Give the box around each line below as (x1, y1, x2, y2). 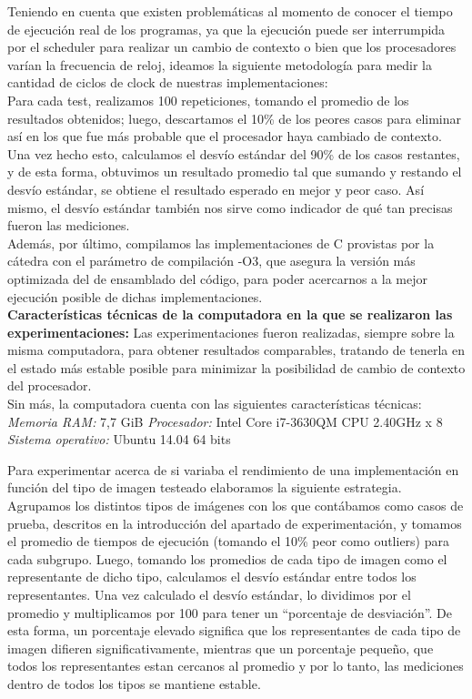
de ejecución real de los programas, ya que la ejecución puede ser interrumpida (7, 19, 446, 38)
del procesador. (7, 376, 92, 395)
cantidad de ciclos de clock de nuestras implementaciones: (7, 73, 328, 92)
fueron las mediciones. (7, 216, 130, 235)
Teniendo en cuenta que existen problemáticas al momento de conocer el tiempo (7, 2, 453, 20)
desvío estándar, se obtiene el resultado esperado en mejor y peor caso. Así (7, 179, 425, 198)
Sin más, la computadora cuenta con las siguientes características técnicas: (7, 394, 422, 413)
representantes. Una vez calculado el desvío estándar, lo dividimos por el (7, 585, 411, 603)
